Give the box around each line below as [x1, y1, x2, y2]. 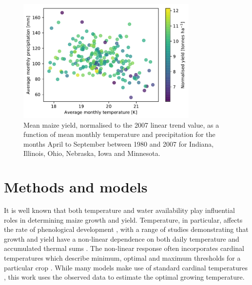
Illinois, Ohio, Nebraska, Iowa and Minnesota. [23, 148, 160, 158]
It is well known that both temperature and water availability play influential [4, 205, 235, 215]
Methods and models [4, 177, 148, 197]
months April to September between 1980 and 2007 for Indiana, [23, 138, 214, 149]
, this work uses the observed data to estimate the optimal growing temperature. [4, 272, 245, 282]
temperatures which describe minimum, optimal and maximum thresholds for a [4, 253, 241, 263]
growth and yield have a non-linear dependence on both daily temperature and [4, 233, 239, 244]
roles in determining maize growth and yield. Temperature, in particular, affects [4, 214, 243, 225]
